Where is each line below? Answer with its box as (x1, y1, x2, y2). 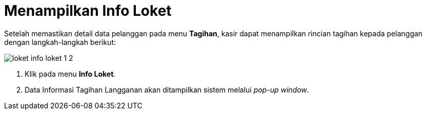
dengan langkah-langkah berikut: (4, 37, 116, 47)
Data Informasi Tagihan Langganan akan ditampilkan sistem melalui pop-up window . (25, 85, 309, 94)
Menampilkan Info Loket (4, 2, 172, 19)
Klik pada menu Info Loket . (25, 69, 116, 78)
